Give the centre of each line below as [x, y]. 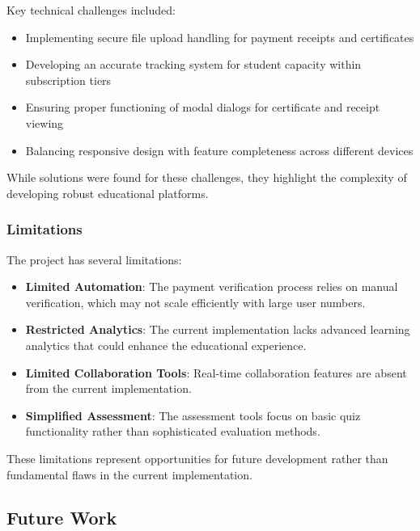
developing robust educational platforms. [108, 193]
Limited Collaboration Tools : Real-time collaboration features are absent [216, 372]
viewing [45, 122]
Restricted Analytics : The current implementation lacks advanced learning [218, 329]
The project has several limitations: [94, 259]
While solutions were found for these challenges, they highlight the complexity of [207, 177]
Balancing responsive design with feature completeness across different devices [219, 150]
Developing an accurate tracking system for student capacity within [193, 64]
